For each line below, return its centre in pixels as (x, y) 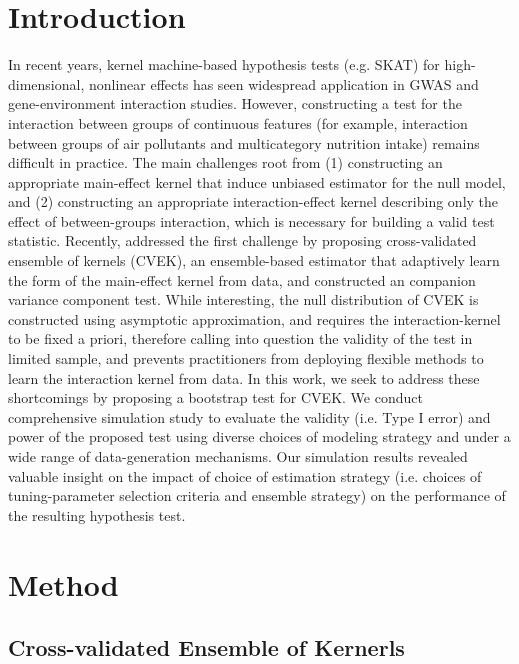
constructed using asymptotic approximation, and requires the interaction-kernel (254, 318)
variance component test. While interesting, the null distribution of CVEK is (243, 299)
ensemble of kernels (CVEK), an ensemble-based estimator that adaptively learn (254, 260)
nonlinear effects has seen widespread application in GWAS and (283, 83)
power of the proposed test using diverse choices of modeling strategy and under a (259, 436)
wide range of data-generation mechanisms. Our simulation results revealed (238, 456)
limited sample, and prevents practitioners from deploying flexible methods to (246, 358)
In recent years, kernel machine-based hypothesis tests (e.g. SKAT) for (224, 64)
